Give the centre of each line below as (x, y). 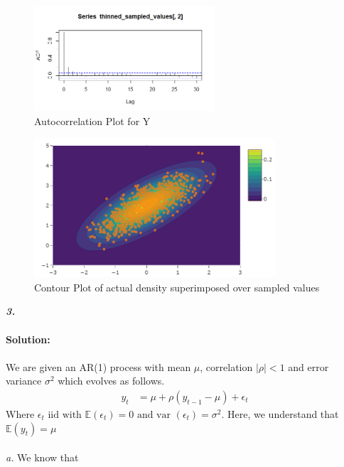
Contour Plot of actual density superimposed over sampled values (177, 287)
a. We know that (42, 457)
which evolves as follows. (111, 381)
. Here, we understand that (280, 413)
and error (308, 366)
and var (154, 415)
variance (24, 381)
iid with (65, 415)
